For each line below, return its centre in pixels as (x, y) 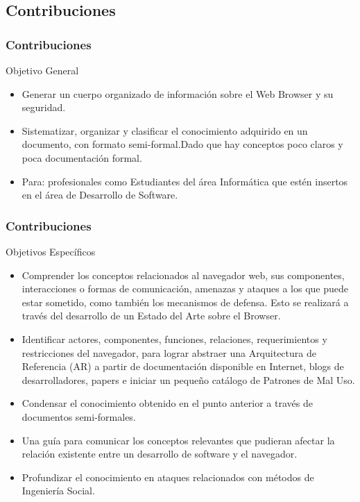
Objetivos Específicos (51, 251)
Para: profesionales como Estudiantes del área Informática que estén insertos (185, 181)
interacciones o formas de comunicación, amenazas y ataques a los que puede (185, 288)
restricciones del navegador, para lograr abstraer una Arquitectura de (169, 352)
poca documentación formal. (82, 157)
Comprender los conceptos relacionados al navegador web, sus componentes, (183, 275)
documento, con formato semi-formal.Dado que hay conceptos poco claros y (182, 144)
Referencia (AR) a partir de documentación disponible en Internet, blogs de (183, 366)
